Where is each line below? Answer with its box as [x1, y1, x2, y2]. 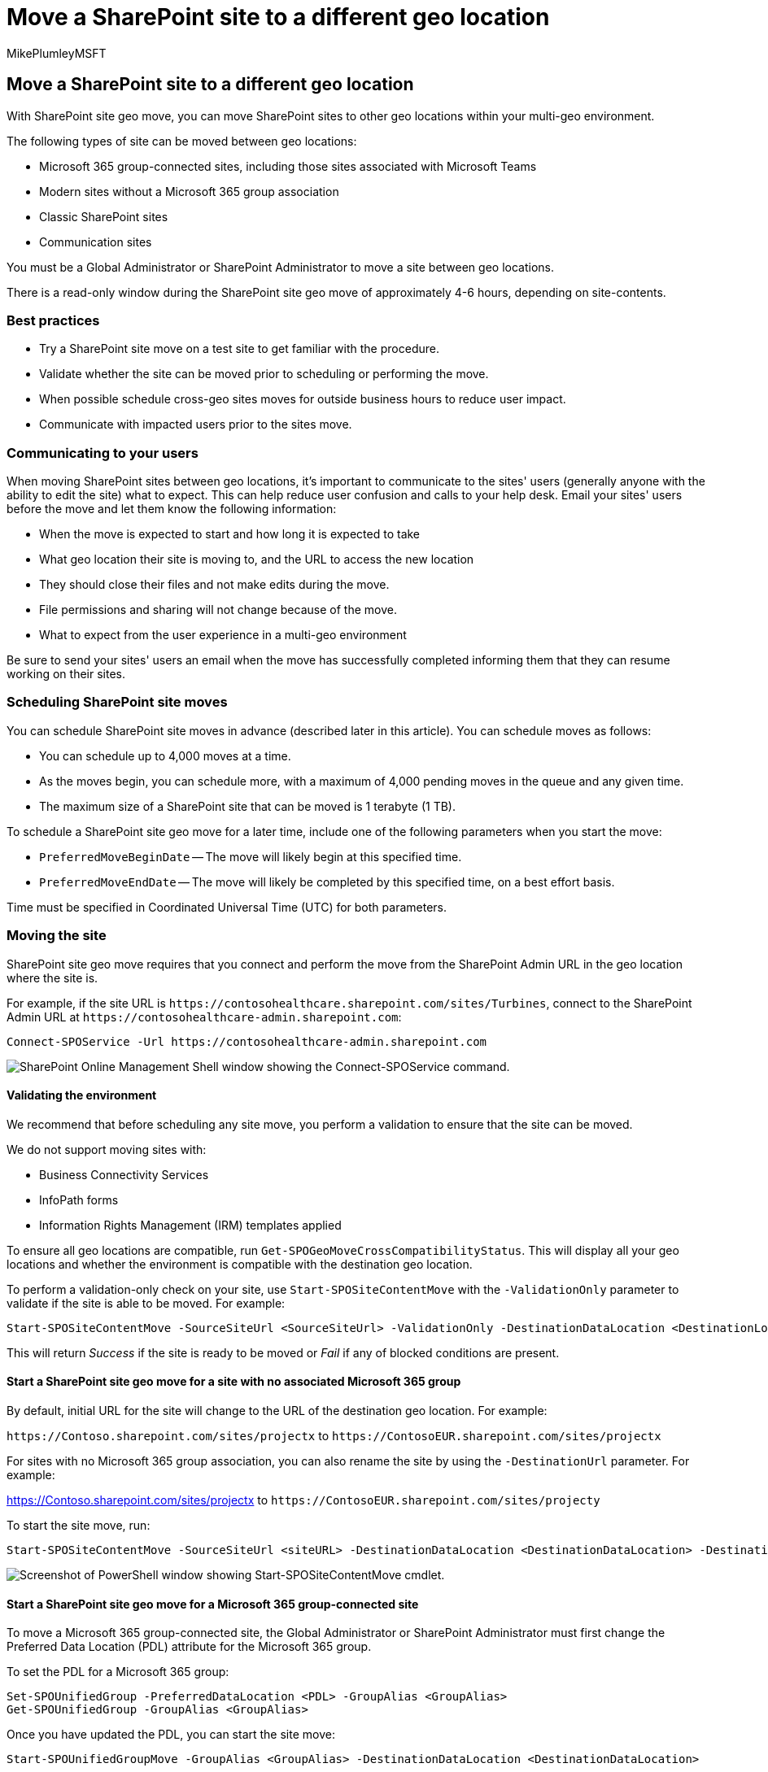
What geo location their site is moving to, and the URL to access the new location [39, 552, 474, 567]
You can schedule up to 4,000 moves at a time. [39, 748, 291, 763]
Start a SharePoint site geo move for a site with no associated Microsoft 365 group [7, 1374, 461, 1389]
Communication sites [39, 234, 152, 249]
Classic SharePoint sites [39, 209, 168, 224]
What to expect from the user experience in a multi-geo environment [39, 628, 407, 642]
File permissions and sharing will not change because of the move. [39, 603, 397, 617]
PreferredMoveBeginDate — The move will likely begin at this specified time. [39, 849, 462, 864]
